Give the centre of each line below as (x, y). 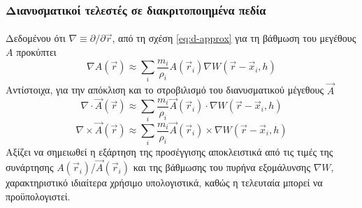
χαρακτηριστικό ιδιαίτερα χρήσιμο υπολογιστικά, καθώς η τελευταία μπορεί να (164, 183)
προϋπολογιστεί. (38, 196)
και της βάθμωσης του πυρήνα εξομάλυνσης (222, 167)
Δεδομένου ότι (36, 38)
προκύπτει (36, 52)
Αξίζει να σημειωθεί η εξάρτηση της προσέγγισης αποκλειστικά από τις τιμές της (169, 152)
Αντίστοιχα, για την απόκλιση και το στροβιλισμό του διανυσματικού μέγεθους (165, 90)
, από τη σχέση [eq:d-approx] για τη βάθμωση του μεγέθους (234, 38)
